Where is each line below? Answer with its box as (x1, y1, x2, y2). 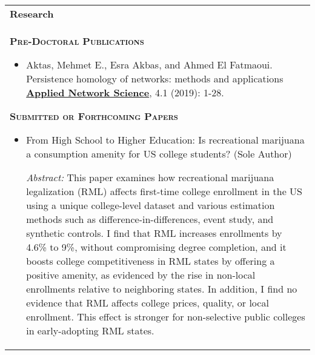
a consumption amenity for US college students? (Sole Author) (26, 147, 292, 161)
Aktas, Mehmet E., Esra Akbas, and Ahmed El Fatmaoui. (26, 58, 273, 71)
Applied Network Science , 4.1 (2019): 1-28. (26, 85, 224, 99)
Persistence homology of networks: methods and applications (26, 71, 283, 85)
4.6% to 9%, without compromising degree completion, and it (26, 240, 287, 254)
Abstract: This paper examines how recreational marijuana (26, 170, 274, 184)
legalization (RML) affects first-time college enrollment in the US (26, 184, 302, 198)
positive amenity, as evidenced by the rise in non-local (26, 268, 256, 282)
